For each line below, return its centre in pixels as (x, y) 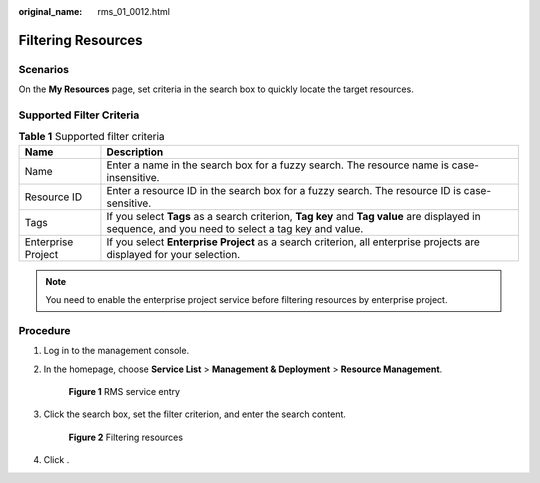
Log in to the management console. (116, 351)
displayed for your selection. (173, 254)
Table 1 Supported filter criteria (91, 137)
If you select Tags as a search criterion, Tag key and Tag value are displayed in (293, 216)
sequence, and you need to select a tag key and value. (235, 228)
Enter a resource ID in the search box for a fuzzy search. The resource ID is (284, 190)
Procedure (44, 330)
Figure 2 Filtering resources (126, 437)
